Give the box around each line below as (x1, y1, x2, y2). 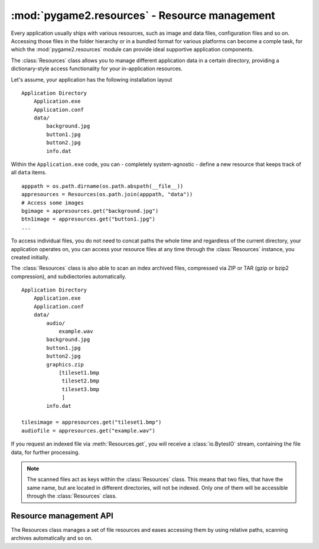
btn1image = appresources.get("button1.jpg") (21, 216, 156, 223)
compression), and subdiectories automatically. (11, 272, 126, 280)
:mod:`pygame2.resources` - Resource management (11, 9, 276, 22)
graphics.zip (46, 361, 84, 368)
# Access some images (21, 199, 84, 206)
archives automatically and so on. (11, 535, 93, 542)
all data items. (11, 169, 47, 176)
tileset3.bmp (61, 386, 100, 392)
